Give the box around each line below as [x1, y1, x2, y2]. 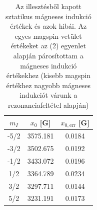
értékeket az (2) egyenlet [10, 40, 86, 51]
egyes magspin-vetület [14, 30, 82, 41]
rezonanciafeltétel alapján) [8, 99, 89, 110]
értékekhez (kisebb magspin [6, 70, 90, 81]
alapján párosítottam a [13, 50, 83, 60]
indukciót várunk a [19, 90, 77, 100]
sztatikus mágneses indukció [5, 11, 91, 21]
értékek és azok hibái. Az [10, 21, 87, 31]
